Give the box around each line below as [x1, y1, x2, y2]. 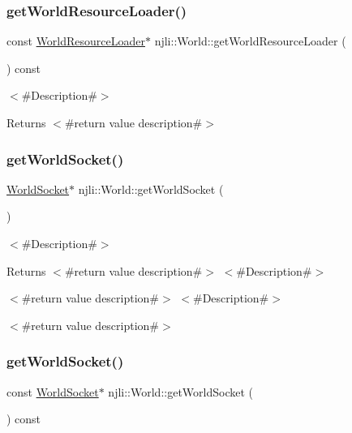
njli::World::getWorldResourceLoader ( [154, 32, 346, 49]
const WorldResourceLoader [6, 32, 145, 49]
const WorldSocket [6, 383, 99, 400]
